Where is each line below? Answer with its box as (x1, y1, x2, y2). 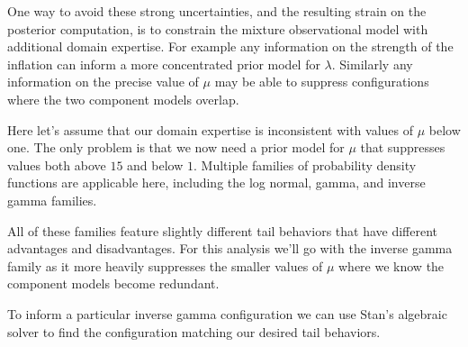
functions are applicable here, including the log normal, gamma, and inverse (7, 173, 426, 192)
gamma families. (7, 190, 97, 209)
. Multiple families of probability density (193, 155, 417, 174)
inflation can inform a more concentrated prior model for (7, 54, 320, 73)
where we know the (338, 256, 445, 275)
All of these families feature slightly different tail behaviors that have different (7, 221, 438, 240)
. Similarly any (331, 54, 413, 73)
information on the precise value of (7, 72, 199, 91)
